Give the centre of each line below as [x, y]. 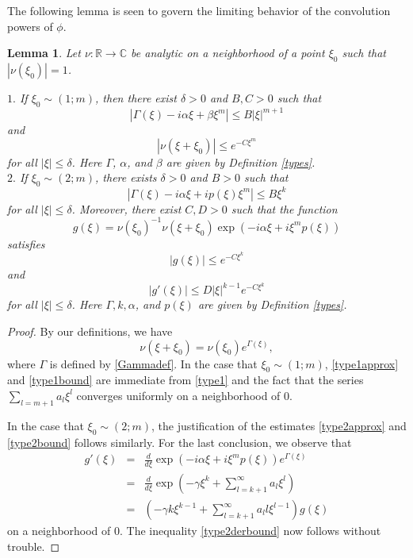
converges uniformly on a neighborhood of [178, 395]
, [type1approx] [361, 363]
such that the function [284, 208]
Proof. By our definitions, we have [90, 331]
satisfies [26, 243]
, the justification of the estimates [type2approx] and [279, 425]
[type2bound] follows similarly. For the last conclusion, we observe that [180, 442]
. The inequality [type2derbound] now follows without [250, 531]
